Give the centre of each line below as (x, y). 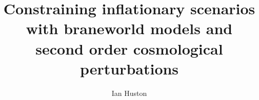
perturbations (129, 68)
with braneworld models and (129, 28)
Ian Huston (129, 93)
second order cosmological (129, 48)
